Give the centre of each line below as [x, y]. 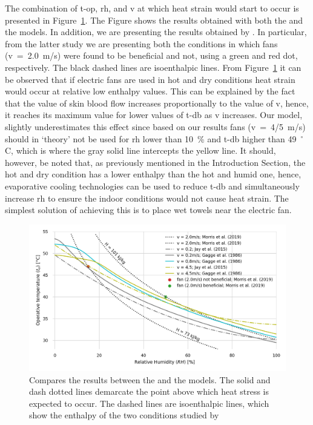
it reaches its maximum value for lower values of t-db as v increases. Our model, [154, 115]
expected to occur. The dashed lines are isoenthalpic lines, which [149, 403]
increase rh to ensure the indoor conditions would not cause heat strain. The [147, 198]
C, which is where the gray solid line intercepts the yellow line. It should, [140, 150]
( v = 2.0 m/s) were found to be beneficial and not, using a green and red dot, [151, 55]
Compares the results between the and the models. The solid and [150, 379]
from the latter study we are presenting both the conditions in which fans [141, 43]
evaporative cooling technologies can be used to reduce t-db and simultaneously [152, 186]
